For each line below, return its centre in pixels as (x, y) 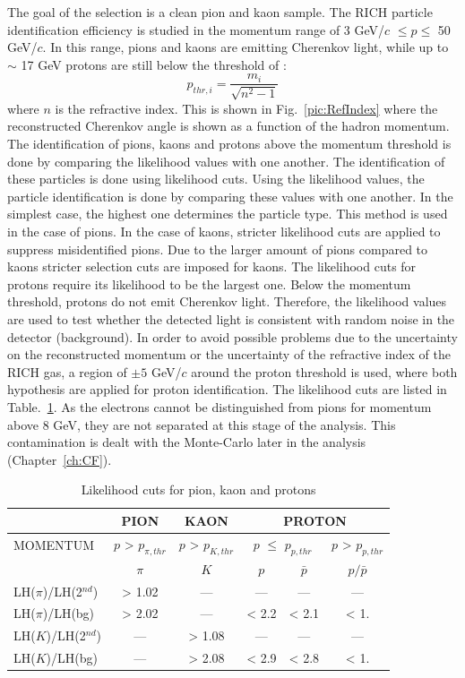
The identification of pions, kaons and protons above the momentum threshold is (229, 144)
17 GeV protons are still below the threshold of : (154, 64)
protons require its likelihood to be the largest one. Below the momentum (209, 283)
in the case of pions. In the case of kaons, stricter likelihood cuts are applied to (224, 231)
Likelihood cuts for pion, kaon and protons (198, 489)
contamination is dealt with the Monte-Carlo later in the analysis (187, 442)
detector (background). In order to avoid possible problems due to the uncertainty (232, 336)
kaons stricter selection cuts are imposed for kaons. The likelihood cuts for (212, 266)
